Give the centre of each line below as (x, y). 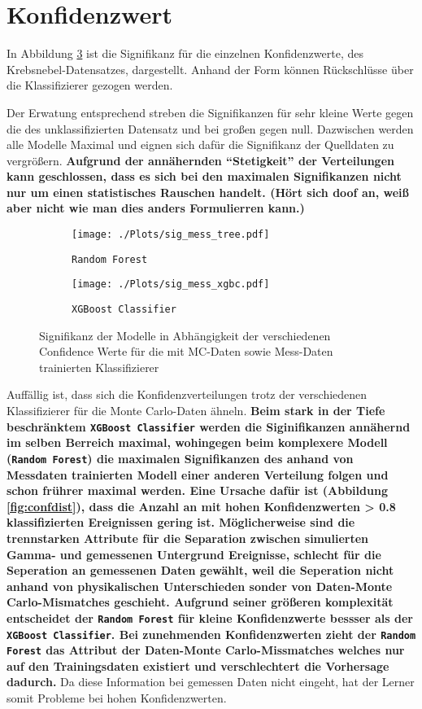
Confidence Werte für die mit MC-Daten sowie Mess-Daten (186, 351)
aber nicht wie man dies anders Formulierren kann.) (156, 208)
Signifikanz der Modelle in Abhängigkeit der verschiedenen (185, 335)
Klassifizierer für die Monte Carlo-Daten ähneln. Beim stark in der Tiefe (196, 411)
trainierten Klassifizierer (99, 367)
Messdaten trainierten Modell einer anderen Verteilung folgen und (198, 474)
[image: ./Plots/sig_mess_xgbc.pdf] (171, 284)
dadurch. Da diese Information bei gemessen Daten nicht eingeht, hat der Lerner (211, 682)
